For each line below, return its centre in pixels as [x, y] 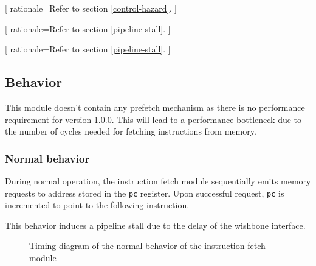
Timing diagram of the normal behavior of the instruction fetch [147, 246]
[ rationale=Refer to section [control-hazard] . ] [91, 8]
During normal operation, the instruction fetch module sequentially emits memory [158, 180]
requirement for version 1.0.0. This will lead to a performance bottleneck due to [153, 119]
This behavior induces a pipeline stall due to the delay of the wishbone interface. [155, 225]
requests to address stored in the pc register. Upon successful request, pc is [145, 193]
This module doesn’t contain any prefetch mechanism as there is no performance [155, 107]
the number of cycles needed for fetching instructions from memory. [131, 131]
